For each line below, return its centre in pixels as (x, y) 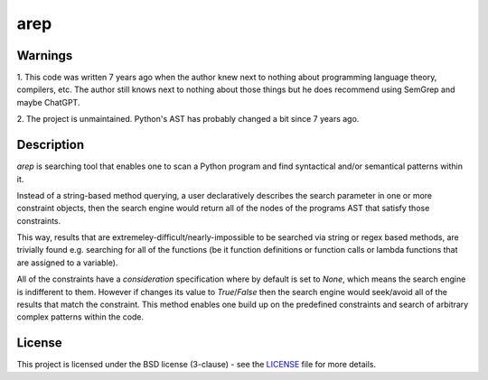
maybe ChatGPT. (48, 102)
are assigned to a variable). (67, 263)
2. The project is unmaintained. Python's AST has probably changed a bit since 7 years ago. (188, 119)
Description (51, 145)
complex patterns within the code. (80, 317)
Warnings (45, 56)
